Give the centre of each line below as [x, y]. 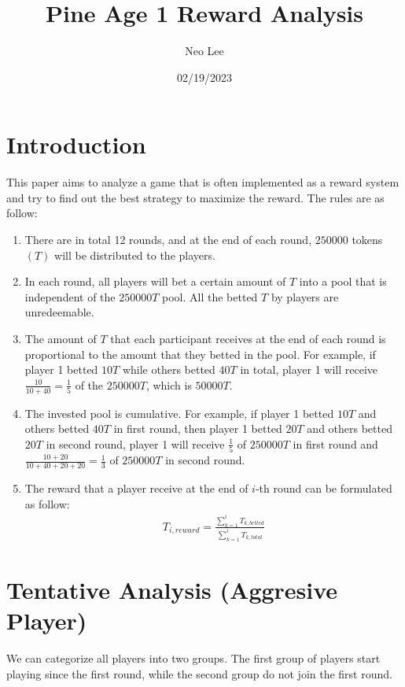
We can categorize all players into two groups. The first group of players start [193, 658]
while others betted [169, 369]
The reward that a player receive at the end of [136, 488]
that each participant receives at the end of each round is [248, 338]
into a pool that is [343, 281]
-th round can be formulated [324, 488]
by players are [305, 296]
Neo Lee [204, 51]
